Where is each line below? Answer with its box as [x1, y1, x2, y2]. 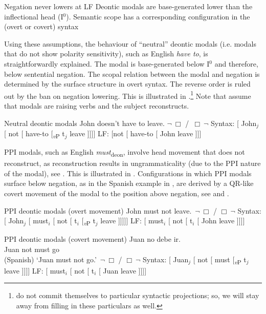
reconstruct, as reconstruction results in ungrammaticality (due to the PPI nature [4, 158, 261, 169]
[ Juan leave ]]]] [98, 265, 147, 276]
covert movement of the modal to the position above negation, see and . [4, 188, 229, 199]
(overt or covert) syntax [4, 21, 79, 32]
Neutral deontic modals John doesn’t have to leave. [4, 117, 165, 128]
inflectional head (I [4, 11, 63, 22]
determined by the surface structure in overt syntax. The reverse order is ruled [4, 78, 251, 89]
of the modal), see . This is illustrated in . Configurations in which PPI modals [4, 168, 252, 178]
